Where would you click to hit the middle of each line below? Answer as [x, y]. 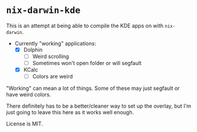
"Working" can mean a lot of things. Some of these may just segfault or [93, 88]
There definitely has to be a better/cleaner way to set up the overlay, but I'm [98, 106]
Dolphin [33, 50]
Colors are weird [52, 76]
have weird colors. [29, 95]
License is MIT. [25, 124]
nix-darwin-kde [43, 10]
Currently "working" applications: [55, 43]
